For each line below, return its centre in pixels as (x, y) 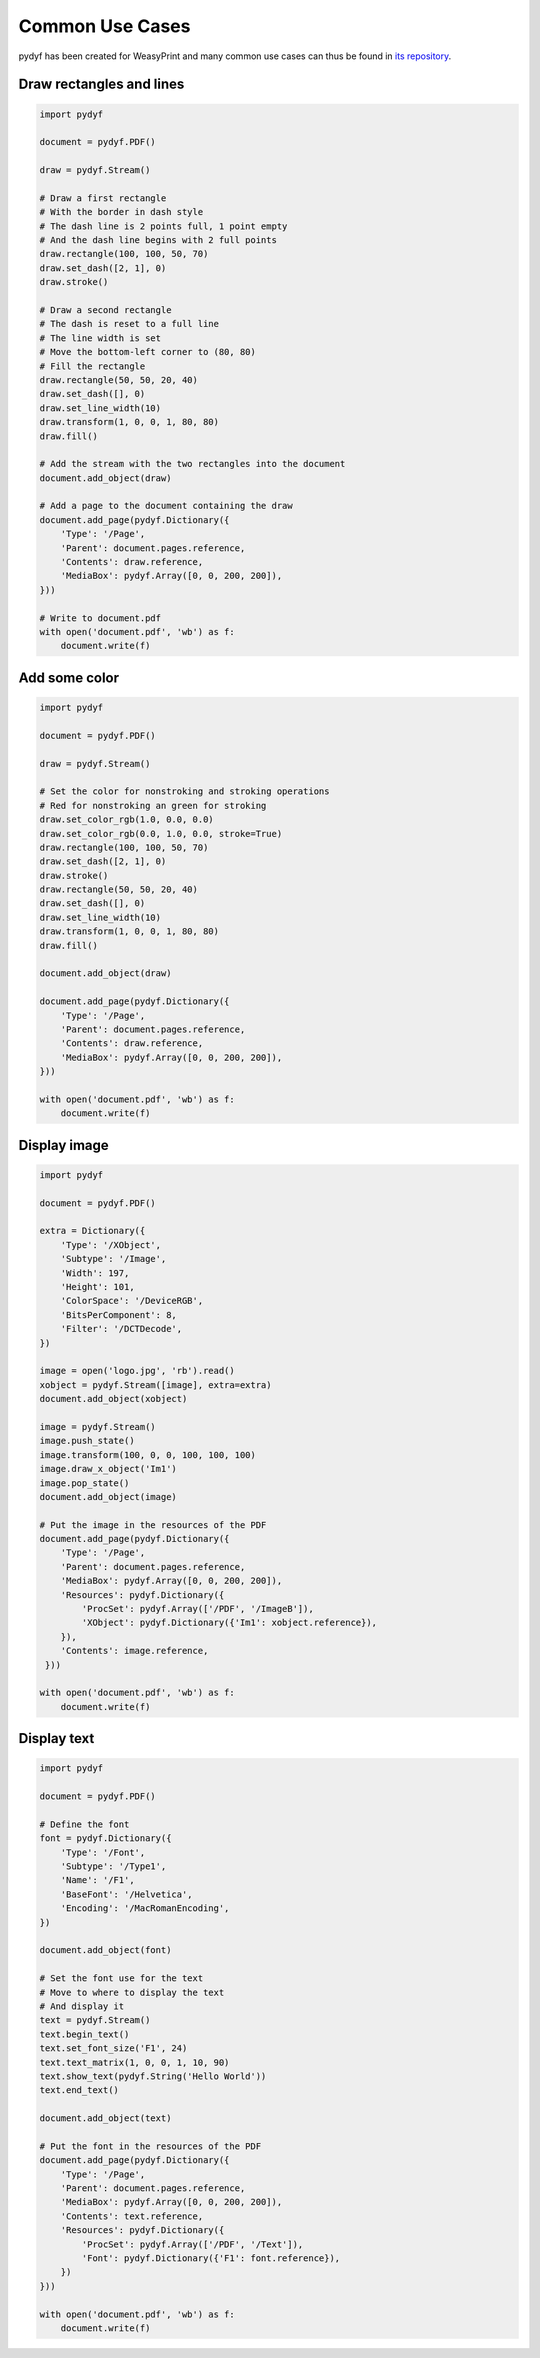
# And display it (82, 2006)
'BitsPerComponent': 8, (118, 1314)
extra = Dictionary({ (92, 1231)
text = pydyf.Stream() (95, 2020)
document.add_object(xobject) (113, 1399)
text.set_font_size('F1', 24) (113, 2048)
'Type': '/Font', (103, 1852)
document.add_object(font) (105, 1950)
